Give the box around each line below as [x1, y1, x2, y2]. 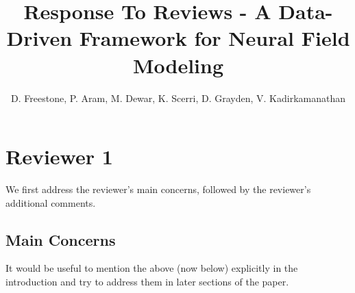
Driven [6, 24, 73, 52]
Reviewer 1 [5, 142, 113, 170]
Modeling [132, 51, 224, 79]
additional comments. [5, 195, 96, 209]
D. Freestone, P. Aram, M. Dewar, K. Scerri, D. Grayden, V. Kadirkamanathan [11, 90, 345, 105]
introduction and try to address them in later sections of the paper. [5, 275, 289, 289]
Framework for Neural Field [79, 24, 350, 52]
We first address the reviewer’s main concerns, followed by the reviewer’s [5, 182, 311, 196]
